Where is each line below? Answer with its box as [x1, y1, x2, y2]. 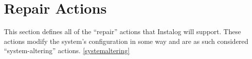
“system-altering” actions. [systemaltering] [4, 45, 130, 56]
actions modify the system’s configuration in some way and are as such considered [4, 36, 249, 46]
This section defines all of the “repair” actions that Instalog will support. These [4, 26, 241, 37]
